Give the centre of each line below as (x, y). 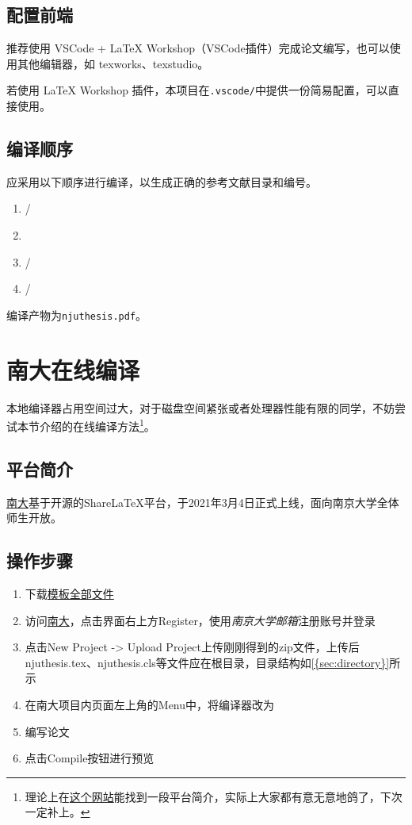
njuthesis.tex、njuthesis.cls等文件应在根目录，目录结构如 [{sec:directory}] (207, 662)
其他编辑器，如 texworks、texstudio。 (113, 63)
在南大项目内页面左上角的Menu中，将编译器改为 (150, 704)
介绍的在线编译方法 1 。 (97, 425)
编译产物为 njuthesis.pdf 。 (77, 315)
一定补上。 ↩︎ (57, 812)
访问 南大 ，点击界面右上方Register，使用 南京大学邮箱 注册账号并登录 (200, 620)
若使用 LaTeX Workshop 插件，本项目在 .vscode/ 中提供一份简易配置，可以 (197, 90)
